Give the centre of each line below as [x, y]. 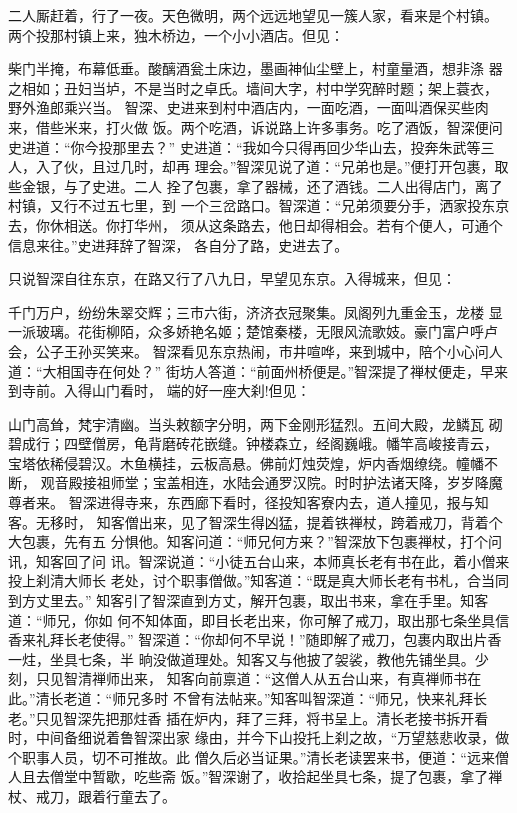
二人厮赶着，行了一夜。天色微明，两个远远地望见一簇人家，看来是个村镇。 [253, 15]
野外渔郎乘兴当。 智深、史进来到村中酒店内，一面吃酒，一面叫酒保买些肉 [248, 107]
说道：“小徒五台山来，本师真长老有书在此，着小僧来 [338, 560]
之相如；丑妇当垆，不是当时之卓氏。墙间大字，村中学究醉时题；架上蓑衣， [253, 87]
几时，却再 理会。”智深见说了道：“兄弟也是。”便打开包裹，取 [314, 166]
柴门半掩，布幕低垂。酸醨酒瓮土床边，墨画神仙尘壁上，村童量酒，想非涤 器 [255, 68]
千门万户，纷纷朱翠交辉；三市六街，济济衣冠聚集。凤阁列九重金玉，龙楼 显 [255, 311]
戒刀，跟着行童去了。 [105, 795]
